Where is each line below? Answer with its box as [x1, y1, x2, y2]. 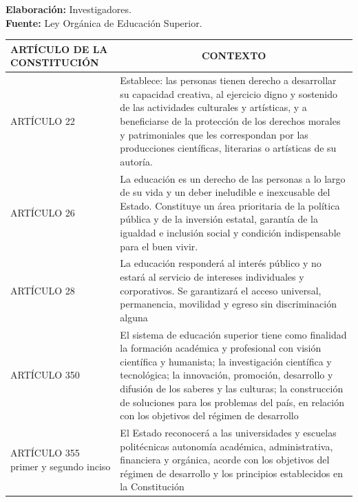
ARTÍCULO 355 [10, 445, 80, 460]
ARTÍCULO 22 [10, 113, 75, 128]
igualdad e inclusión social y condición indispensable [120, 225, 341, 239]
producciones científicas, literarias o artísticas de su [120, 141, 337, 155]
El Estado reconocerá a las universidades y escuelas [120, 425, 337, 439]
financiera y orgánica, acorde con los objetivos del [120, 452, 330, 467]
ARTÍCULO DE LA [10, 41, 108, 56]
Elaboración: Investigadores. [6, 2, 131, 16]
